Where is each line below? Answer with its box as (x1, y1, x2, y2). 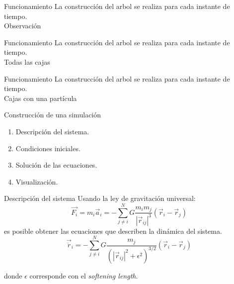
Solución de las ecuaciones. (15, 160, 97, 170)
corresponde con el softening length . (29, 270, 138, 281)
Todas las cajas (4, 56, 50, 67)
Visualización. (15, 176, 58, 187)
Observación (4, 20, 41, 31)
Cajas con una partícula (4, 93, 77, 103)
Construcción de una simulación (4, 109, 101, 120)
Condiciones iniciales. (15, 143, 80, 153)
